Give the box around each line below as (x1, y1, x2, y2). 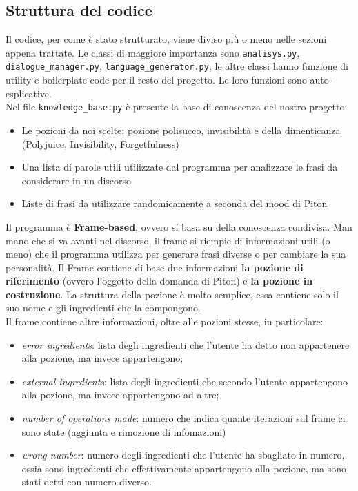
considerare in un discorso (21, 173, 132, 187)
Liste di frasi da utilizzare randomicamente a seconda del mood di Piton (21, 196, 328, 211)
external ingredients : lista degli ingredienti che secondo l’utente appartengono (21, 374, 348, 388)
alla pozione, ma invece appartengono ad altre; (21, 387, 219, 402)
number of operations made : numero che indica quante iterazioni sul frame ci (21, 411, 346, 425)
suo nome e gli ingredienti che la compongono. (6, 300, 201, 315)
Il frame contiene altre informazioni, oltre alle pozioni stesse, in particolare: (6, 314, 324, 329)
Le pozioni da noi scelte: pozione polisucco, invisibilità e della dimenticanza (21, 122, 341, 137)
